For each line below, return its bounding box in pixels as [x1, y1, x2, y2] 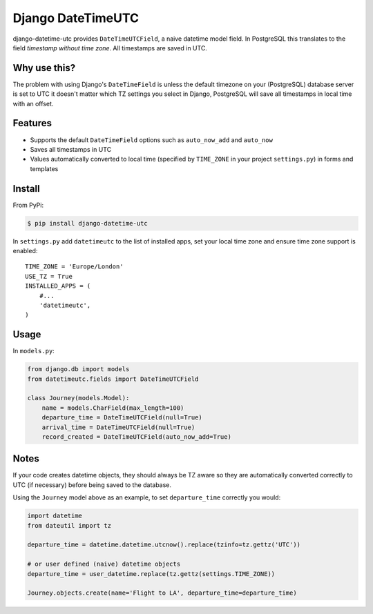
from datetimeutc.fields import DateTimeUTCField [27, 375, 199, 383]
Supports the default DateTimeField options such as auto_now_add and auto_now [30, 135, 273, 144]
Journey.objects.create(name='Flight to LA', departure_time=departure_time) [27, 589, 297, 597]
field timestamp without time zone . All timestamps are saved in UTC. [12, 43, 207, 52]
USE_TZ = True [25, 273, 73, 280]
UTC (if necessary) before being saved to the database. [12, 480, 172, 489]
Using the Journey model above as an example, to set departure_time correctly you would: [12, 493, 281, 502]
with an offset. [12, 99, 54, 108]
